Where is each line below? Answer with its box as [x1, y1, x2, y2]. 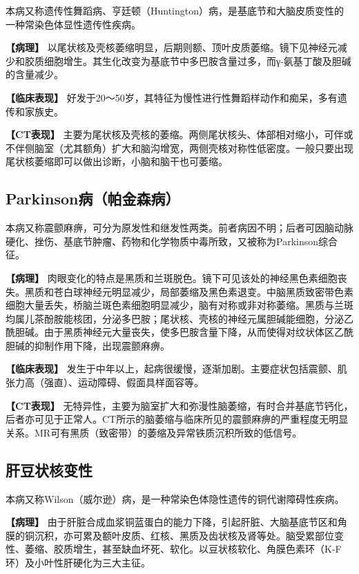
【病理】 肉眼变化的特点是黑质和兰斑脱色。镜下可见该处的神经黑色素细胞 [6, 270, 338, 285]
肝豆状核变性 [6, 459, 93, 480]
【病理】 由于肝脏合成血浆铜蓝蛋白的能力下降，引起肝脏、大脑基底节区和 [6, 515, 338, 529]
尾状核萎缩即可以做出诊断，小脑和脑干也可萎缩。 [6, 154, 228, 169]
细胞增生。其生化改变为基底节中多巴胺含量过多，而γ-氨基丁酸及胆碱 [43, 53, 351, 68]
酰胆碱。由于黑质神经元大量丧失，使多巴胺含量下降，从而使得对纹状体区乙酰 [6, 325, 353, 339]
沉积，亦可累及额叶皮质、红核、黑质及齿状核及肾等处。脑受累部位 [34, 528, 334, 542]
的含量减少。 [6, 67, 64, 82]
